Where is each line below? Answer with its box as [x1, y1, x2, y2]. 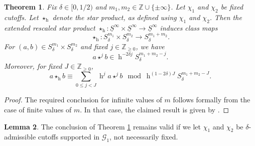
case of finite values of [4, 104, 72, 115]
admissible [4, 131, 36, 142]
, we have [136, 41, 165, 51]
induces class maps [160, 22, 218, 33]
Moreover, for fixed [4, 61, 62, 71]
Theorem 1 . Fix [4, 2, 57, 12]
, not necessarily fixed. [109, 131, 178, 142]
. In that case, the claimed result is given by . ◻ [80, 104, 229, 115]
